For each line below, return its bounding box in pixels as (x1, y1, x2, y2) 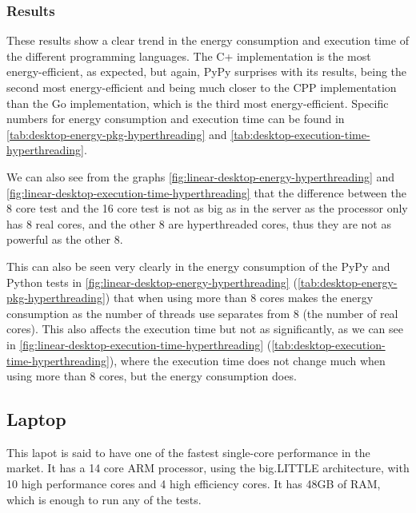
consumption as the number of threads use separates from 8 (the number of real (6, 304, 398, 321)
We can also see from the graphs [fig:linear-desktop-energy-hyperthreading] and (6, 168, 395, 185)
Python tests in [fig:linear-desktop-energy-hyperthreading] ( (6, 273, 298, 290)
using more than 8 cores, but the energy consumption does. (6, 368, 297, 384)
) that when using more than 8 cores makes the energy (105, 289, 374, 306)
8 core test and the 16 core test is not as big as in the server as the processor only (6, 200, 408, 217)
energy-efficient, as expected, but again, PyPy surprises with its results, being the (6, 63, 407, 80)
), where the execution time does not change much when (109, 352, 386, 368)
